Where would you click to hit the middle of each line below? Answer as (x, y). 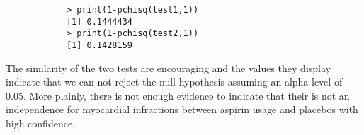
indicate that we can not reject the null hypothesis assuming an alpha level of (174, 82)
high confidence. (41, 123)
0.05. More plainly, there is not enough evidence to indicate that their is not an (178, 95)
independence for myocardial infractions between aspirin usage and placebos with (182, 109)
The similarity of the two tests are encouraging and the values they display (168, 67)
